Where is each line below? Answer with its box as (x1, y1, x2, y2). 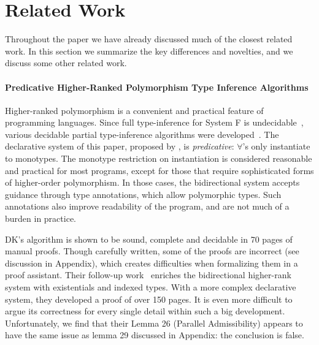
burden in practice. (5, 212, 76, 225)
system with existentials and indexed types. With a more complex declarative (5, 281, 296, 294)
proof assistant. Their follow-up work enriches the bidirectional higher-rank (5, 268, 291, 281)
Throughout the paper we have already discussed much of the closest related (5, 32, 293, 45)
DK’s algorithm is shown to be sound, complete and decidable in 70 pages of (5, 232, 293, 245)
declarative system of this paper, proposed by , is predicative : (5, 140, 234, 153)
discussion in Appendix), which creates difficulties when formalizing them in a (5, 256, 298, 269)
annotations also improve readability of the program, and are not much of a (5, 200, 290, 213)
